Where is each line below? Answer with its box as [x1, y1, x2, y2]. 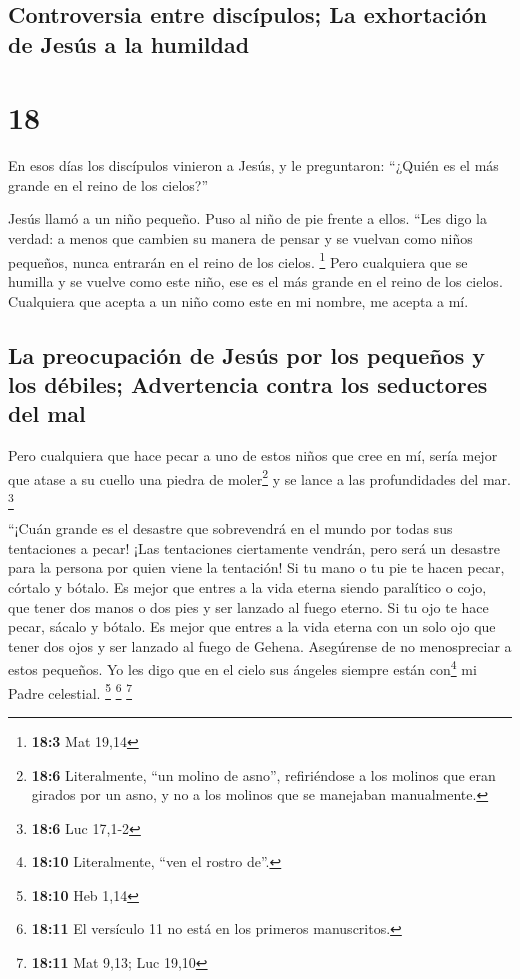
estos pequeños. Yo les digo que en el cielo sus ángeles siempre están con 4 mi [8, 656, 477, 680]
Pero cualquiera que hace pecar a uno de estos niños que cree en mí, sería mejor [8, 445, 498, 466]
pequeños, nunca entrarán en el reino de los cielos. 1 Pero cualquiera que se [8, 248, 468, 272]
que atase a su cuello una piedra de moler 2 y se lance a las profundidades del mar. [8, 465, 511, 489]
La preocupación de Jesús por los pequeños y [8, 339, 486, 370]
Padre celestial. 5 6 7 [8, 679, 133, 703]
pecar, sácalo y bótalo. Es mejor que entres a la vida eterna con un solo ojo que [8, 616, 496, 637]
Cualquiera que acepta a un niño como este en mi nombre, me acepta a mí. [8, 290, 469, 311]
